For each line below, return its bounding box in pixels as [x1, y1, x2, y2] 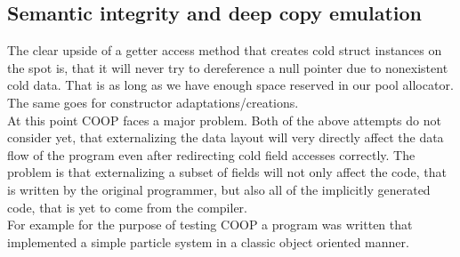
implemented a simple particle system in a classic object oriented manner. [7, 232, 409, 251]
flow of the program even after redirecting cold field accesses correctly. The [7, 145, 416, 164]
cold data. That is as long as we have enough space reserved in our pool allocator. [7, 76, 454, 94]
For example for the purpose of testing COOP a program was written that [7, 215, 413, 234]
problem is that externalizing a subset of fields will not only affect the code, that [7, 163, 447, 181]
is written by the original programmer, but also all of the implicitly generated [7, 180, 431, 198]
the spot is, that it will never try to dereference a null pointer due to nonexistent [7, 58, 448, 76]
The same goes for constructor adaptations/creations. [7, 92, 299, 111]
